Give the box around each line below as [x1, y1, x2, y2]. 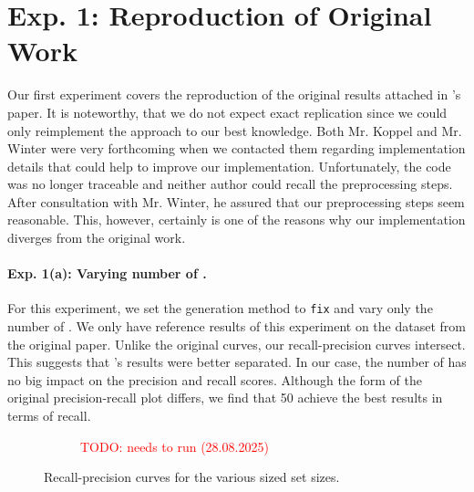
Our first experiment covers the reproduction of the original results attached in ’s [7, 85, 461, 104]
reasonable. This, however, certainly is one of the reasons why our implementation [7, 210, 466, 229]
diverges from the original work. [7, 228, 186, 247]
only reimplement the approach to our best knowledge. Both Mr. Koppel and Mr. [7, 120, 462, 140]
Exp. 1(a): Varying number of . [7, 264, 207, 283]
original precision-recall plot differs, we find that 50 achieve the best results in [7, 388, 443, 407]
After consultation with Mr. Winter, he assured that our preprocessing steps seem [7, 192, 465, 211]
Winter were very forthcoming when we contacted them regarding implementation [7, 139, 466, 158]
